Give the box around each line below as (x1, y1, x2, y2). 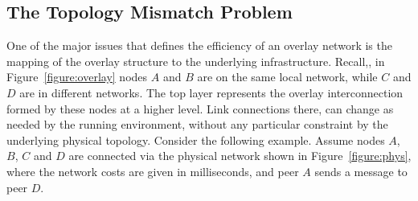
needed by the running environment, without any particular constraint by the (6, 116, 388, 133)
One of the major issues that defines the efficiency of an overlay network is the (6, 37, 392, 54)
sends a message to (314, 162, 408, 179)
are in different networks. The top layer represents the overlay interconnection (19, 84, 404, 100)
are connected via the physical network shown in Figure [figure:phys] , (68, 147, 412, 164)
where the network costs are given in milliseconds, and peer (6, 162, 299, 179)
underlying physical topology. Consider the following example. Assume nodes (6, 131, 385, 148)
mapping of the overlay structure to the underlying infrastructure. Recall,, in (6, 52, 385, 69)
